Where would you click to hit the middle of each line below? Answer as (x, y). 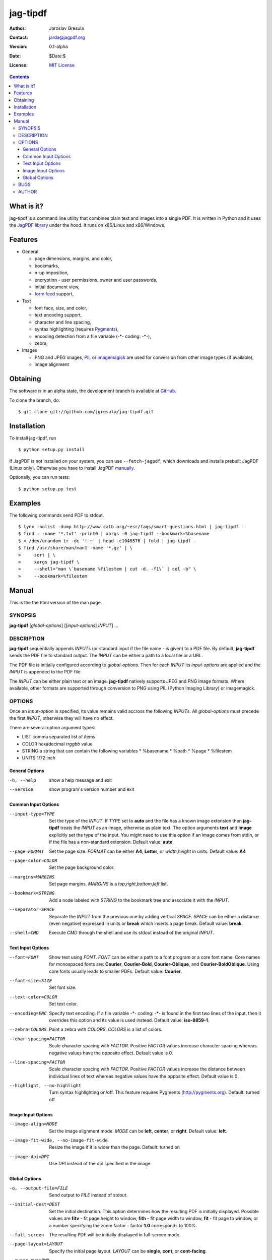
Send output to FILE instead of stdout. (88, 1195)
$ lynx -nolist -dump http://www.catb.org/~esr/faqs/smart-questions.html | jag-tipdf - (131, 527)
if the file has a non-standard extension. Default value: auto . (111, 842)
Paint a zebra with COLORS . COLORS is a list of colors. (106, 1029)
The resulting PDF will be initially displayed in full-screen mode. (115, 1234)
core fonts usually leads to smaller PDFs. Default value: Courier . (116, 971)
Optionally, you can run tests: (40, 477)
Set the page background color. (82, 867)
